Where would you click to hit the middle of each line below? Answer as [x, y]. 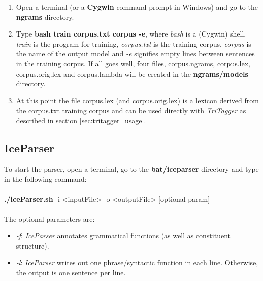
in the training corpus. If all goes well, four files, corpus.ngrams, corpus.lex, [133, 63]
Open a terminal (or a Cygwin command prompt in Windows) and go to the [137, 7]
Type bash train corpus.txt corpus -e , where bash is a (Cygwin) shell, [131, 34]
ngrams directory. [45, 16]
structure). [32, 245]
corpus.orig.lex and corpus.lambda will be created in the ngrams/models [132, 73]
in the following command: [45, 179]
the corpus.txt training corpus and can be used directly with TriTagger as [131, 110]
